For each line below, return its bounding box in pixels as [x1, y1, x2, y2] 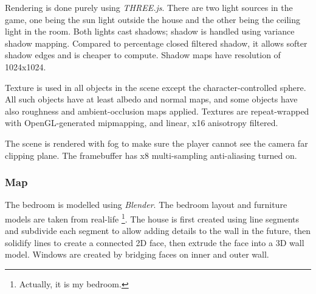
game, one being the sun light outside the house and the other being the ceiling [5, 13, 300, 25]
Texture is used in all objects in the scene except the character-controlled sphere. [5, 81, 306, 93]
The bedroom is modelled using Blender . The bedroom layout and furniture [5, 198, 287, 211]
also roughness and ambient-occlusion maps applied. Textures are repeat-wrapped [5, 104, 309, 117]
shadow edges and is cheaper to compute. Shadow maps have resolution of [5, 48, 281, 61]
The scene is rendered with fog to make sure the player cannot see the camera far [5, 136, 308, 149]
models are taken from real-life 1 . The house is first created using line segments [5, 210, 300, 225]
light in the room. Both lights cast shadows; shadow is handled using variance [5, 25, 295, 38]
